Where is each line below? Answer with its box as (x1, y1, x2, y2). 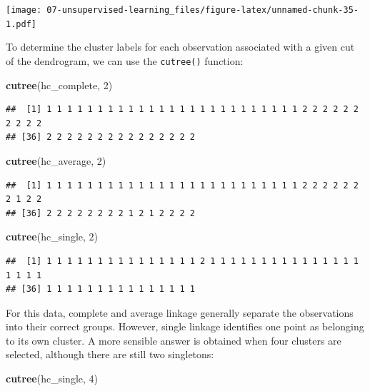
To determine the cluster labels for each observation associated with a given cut (6, 39, 355, 54)
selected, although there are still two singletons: (6, 347, 214, 362)
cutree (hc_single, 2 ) (6, 229, 99, 244)
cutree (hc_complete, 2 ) (6, 77, 113, 92)
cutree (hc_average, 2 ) (6, 153, 106, 168)
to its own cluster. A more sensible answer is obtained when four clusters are (6, 332, 341, 347)
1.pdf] (6, 19, 36, 29)
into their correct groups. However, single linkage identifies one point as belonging (6, 319, 364, 334)
